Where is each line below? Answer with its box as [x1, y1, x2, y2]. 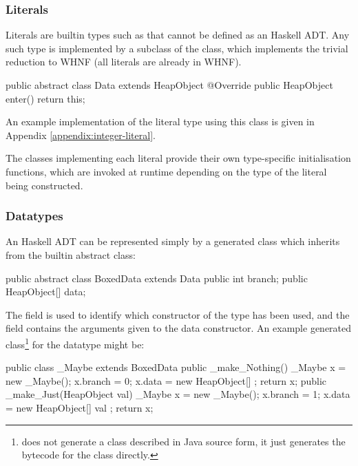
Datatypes [6, 207, 63, 224]
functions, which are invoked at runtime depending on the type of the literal [6, 164, 327, 178]
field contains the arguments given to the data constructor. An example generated [6, 321, 352, 335]
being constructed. [6, 178, 83, 192]
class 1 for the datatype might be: [6, 335, 145, 351]
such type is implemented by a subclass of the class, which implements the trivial [6, 41, 348, 55]
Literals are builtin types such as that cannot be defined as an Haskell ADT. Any [6, 28, 350, 42]
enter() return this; [6, 91, 85, 105]
